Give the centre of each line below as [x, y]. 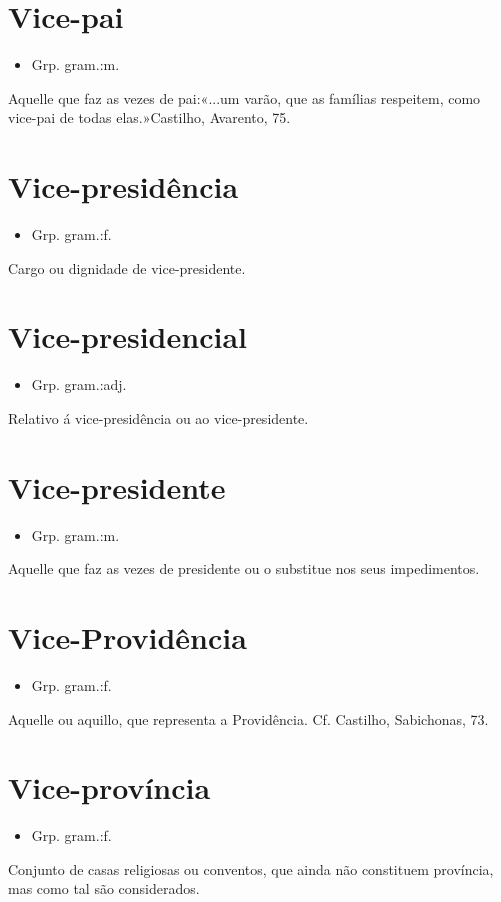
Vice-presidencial [127, 336]
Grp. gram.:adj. [79, 384]
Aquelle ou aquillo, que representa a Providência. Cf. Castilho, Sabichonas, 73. [248, 718]
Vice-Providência [127, 637]
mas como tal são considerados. [104, 888]
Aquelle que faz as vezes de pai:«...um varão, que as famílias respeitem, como [244, 97]
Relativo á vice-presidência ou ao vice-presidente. [158, 417]
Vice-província [109, 787]
